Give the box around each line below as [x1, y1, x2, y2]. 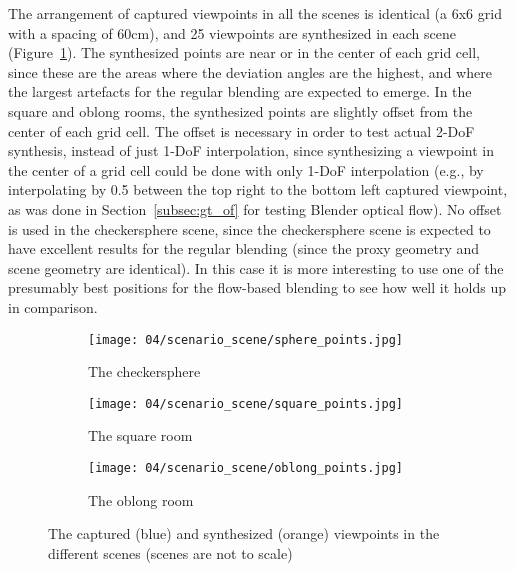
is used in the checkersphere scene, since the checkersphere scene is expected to [8, 218, 491, 239]
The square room [88, 425, 193, 446]
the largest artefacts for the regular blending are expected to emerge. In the [8, 81, 472, 102]
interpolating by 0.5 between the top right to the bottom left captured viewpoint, [8, 179, 508, 200]
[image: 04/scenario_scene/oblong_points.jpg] [88, 461, 403, 475]
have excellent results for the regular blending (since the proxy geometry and [8, 238, 480, 259]
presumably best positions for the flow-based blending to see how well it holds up [8, 277, 507, 298]
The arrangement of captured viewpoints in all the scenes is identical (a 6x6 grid [8, 3, 502, 23]
